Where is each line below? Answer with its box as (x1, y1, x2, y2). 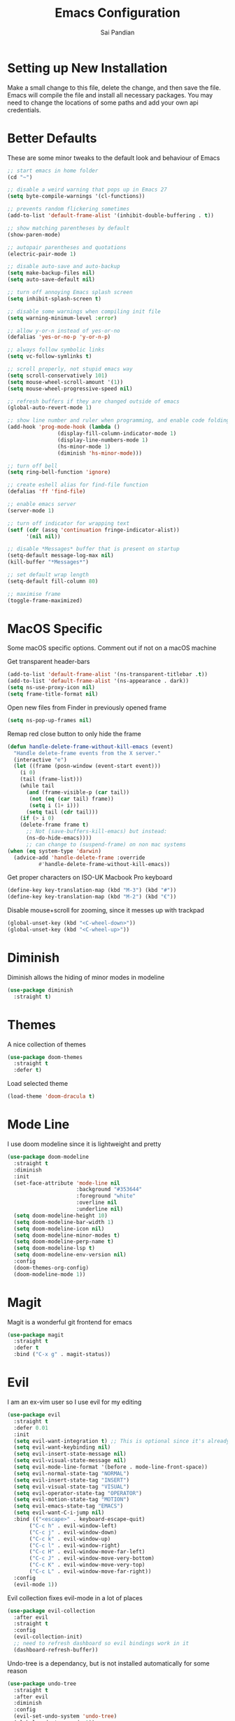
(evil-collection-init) (13, 1633, 83, 1640)
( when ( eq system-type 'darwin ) (7, 847, 101, 854)
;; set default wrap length (7, 571, 90, 578)
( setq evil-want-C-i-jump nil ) (13, 1509, 105, 1517)
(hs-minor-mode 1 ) (57, 443, 111, 450)
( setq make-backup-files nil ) (7, 270, 96, 277)
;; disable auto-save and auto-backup (7, 263, 120, 270)
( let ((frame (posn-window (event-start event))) (13, 763, 161, 770)
